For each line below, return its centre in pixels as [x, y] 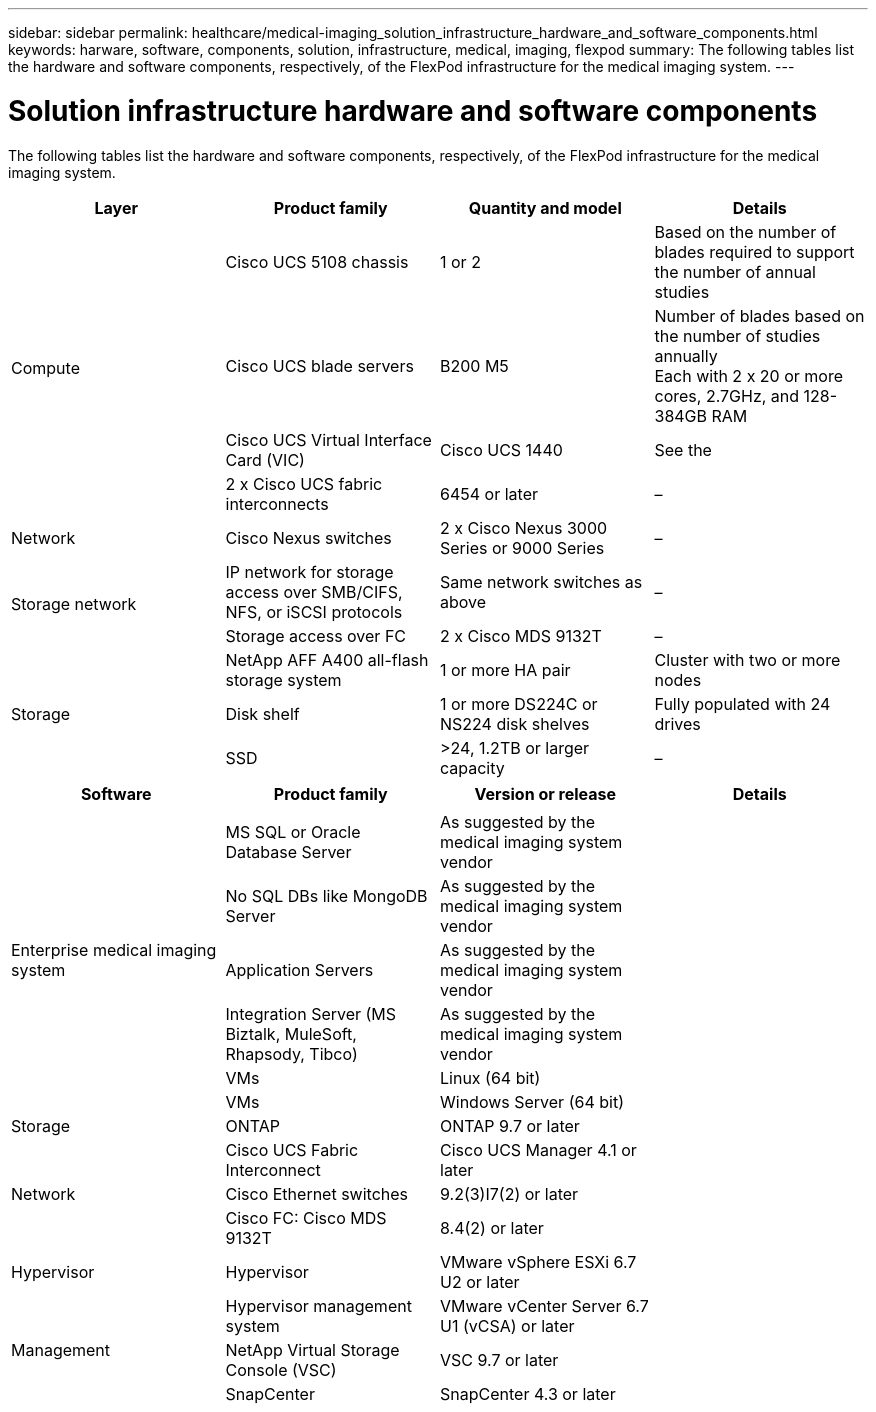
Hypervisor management [318, 1305]
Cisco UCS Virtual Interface [328, 439]
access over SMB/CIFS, [314, 591]
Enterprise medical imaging [114, 949]
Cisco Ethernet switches [317, 1193]
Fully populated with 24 [742, 703]
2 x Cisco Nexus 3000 [524, 527]
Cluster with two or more [747, 659]
